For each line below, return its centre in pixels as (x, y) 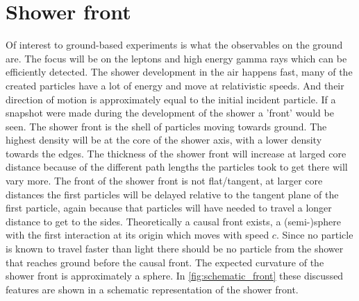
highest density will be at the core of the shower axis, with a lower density (164, 140)
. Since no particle (315, 235)
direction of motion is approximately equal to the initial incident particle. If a (171, 99)
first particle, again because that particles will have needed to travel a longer (169, 208)
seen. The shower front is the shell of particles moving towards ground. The (166, 126)
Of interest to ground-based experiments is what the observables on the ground (174, 45)
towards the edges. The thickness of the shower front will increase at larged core (176, 153)
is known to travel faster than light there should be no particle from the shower (175, 249)
